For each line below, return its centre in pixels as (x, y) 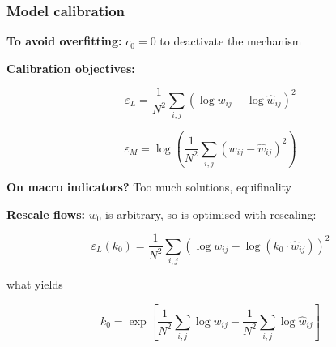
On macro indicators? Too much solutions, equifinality (149, 186)
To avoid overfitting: (64, 41)
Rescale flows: (46, 214)
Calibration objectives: (71, 68)
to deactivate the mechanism (231, 41)
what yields (35, 283)
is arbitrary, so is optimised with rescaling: (211, 214)
